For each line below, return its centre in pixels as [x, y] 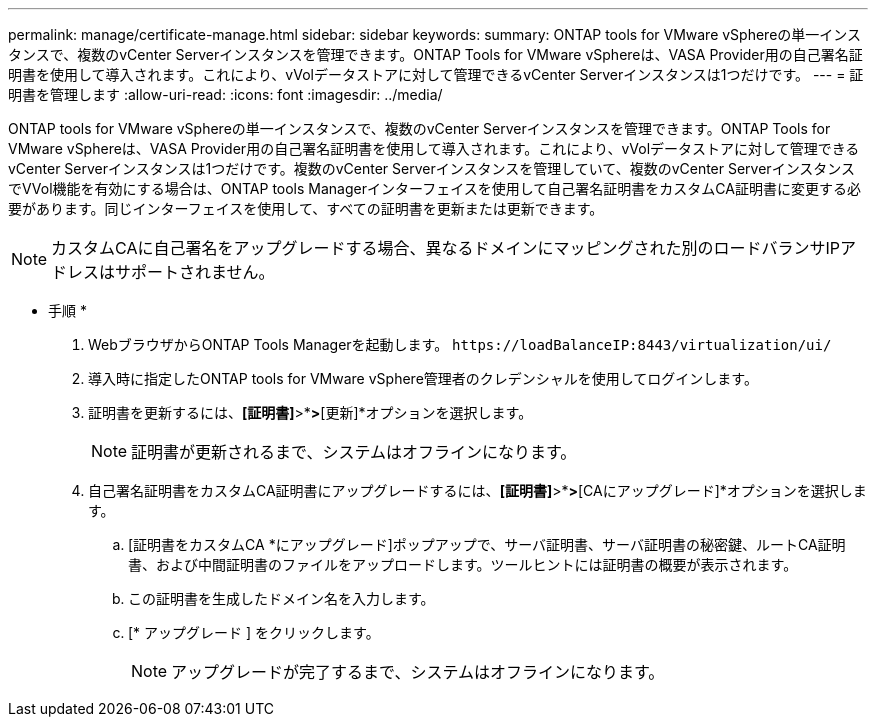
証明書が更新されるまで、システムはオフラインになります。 [354, 452]
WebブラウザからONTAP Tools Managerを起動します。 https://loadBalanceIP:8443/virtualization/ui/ [460, 344]
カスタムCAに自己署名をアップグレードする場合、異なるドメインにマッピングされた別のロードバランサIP [445, 248]
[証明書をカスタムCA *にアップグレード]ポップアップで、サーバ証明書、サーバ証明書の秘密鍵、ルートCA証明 [487, 544]
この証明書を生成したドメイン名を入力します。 [281, 598]
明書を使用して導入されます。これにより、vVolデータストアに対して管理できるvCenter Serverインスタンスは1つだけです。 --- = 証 [436, 74]
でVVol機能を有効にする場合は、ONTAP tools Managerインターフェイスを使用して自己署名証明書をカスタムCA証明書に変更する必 [434, 188]
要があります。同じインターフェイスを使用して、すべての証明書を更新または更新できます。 [306, 208]
